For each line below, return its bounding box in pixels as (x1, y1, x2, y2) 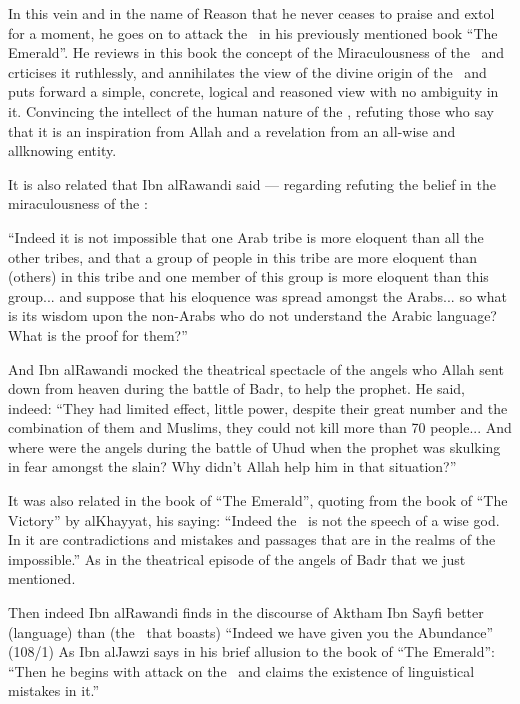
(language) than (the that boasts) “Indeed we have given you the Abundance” (8, 621, 494, 642)
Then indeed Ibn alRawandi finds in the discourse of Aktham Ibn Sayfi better (8, 602, 484, 623)
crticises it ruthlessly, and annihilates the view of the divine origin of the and (8, 61, 487, 82)
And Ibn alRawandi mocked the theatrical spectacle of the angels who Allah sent (8, 358, 504, 379)
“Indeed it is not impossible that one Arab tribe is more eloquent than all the (8, 226, 484, 247)
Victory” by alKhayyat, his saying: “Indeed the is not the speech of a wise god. (8, 509, 500, 530)
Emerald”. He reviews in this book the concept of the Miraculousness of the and (8, 42, 505, 63)
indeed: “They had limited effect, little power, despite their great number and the (8, 397, 508, 418)
